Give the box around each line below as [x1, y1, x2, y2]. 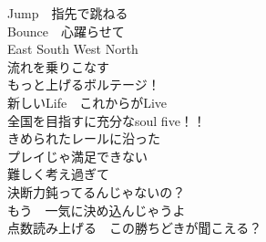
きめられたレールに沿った [7, 129, 160, 148]
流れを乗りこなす [7, 57, 109, 76]
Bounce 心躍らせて [7, 21, 125, 40]
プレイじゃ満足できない [7, 146, 148, 165]
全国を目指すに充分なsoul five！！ [7, 110, 206, 130]
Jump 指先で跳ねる [7, 4, 128, 22]
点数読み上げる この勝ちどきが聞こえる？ [7, 218, 262, 237]
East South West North [7, 39, 138, 58]
